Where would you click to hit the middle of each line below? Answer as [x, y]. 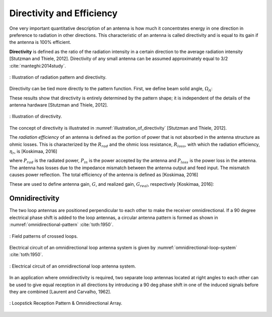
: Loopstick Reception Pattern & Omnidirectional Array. [66, 303]
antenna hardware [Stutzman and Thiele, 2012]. [59, 105]
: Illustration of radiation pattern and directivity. [58, 77]
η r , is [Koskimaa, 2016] [33, 152]
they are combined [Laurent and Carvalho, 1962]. [60, 292]
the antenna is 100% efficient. [40, 42]
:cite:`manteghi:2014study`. [38, 66]
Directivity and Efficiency [63, 13]
